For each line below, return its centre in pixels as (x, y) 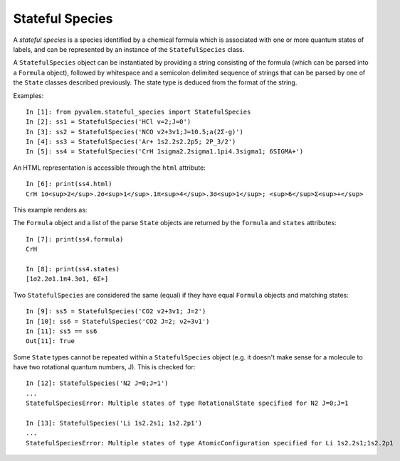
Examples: (28, 95)
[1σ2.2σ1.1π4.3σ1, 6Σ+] (67, 279)
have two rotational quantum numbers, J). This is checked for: (104, 367)
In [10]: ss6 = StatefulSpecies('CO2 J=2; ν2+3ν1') (118, 321)
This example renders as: (50, 210)
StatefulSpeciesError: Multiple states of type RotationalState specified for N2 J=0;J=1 (187, 403)
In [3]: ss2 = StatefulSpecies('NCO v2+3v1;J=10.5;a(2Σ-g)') (135, 132)
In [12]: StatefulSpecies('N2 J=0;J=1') (97, 383)
